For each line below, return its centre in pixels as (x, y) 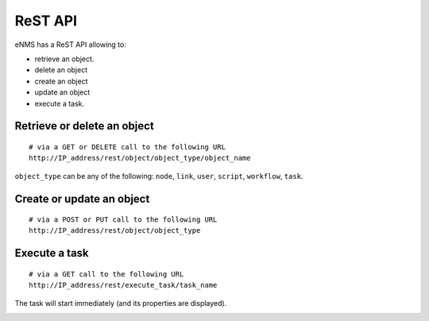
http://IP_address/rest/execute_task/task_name (123, 285)
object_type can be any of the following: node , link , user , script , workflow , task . (159, 176)
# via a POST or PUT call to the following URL (123, 220)
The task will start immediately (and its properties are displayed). (121, 303)
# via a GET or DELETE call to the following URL (128, 147)
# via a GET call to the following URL (106, 274)
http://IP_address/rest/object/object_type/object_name (140, 158)
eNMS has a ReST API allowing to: (70, 44)
